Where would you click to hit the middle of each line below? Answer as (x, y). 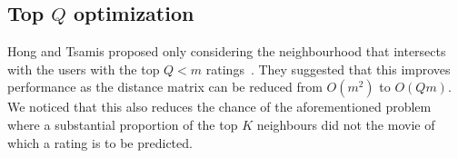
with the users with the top (84, 69)
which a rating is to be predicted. (100, 142)
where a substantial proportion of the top (123, 124)
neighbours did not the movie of (346, 124)
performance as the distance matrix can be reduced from (165, 87)
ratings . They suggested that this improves (328, 69)
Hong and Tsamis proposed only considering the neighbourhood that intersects (227, 51)
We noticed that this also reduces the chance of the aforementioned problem (219, 107)
